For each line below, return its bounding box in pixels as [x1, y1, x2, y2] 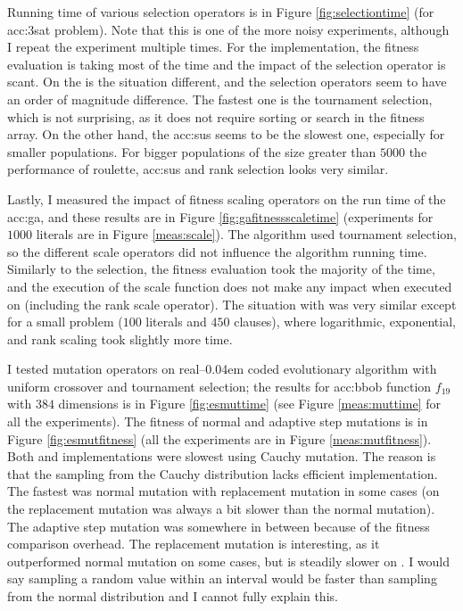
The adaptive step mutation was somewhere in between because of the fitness [7, 516, 430, 535]
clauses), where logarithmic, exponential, [234, 312, 456, 331]
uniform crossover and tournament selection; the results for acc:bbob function [7, 376, 432, 395]
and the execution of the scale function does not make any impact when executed [7, 277, 452, 295]
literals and [145, 312, 207, 331]
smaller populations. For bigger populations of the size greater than [7, 142, 376, 161]
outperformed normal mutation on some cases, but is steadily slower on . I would [7, 551, 451, 570]
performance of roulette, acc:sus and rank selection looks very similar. [7, 160, 389, 178]
